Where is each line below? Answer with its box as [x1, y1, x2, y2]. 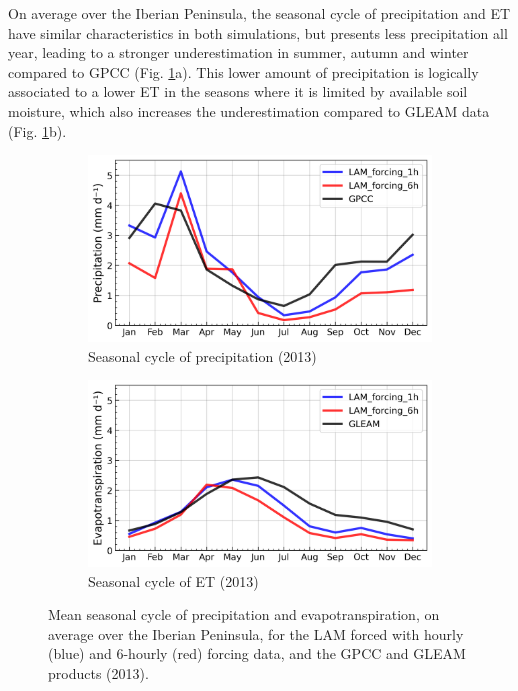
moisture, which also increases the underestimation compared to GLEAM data [8, 100, 490, 121]
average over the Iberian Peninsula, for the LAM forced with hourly [48, 623, 464, 644]
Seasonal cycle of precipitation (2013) [88, 345, 317, 366]
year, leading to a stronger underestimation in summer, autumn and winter [8, 42, 469, 63]
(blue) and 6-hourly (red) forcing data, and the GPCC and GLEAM [48, 643, 466, 664]
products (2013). [48, 662, 149, 683]
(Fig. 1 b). [8, 120, 67, 141]
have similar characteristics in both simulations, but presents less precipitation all [8, 22, 508, 43]
